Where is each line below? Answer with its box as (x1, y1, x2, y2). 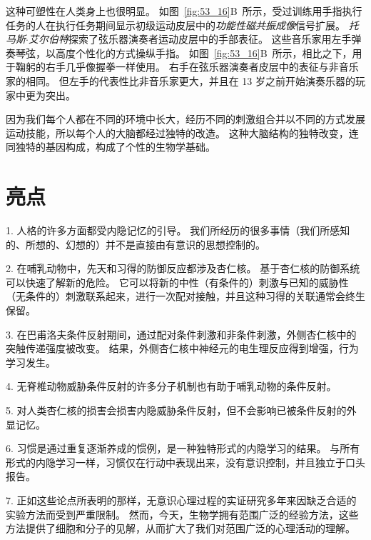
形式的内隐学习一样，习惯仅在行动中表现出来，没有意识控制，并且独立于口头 (6, 454, 365, 469)
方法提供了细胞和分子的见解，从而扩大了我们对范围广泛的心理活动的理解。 (6, 521, 355, 536)
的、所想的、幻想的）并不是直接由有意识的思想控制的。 (6, 236, 265, 251)
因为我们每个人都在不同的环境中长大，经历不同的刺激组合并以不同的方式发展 (6, 111, 365, 126)
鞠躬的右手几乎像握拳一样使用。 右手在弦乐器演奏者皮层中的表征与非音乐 (15, 59, 359, 74)
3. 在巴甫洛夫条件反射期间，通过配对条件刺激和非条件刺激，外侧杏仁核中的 (6, 326, 357, 341)
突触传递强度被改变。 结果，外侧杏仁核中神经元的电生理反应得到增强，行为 (6, 341, 359, 356)
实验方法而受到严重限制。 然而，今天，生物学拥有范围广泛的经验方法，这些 (6, 506, 359, 521)
